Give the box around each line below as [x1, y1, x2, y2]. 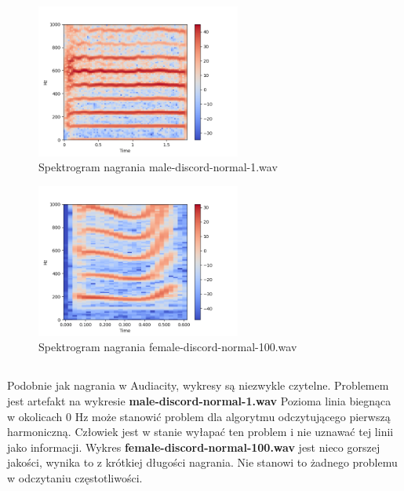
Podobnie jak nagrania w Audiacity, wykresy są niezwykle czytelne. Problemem [7, 377, 389, 394]
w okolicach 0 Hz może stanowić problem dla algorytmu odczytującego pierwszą [7, 408, 391, 424]
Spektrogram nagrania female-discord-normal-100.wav [38, 339, 297, 355]
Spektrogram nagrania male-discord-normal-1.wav [38, 159, 278, 175]
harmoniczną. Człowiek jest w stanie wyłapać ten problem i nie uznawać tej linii [7, 423, 394, 440]
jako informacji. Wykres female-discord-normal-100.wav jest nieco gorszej [7, 438, 380, 455]
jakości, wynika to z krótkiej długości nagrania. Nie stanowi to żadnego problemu [7, 454, 398, 471]
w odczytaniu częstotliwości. [7, 469, 143, 486]
